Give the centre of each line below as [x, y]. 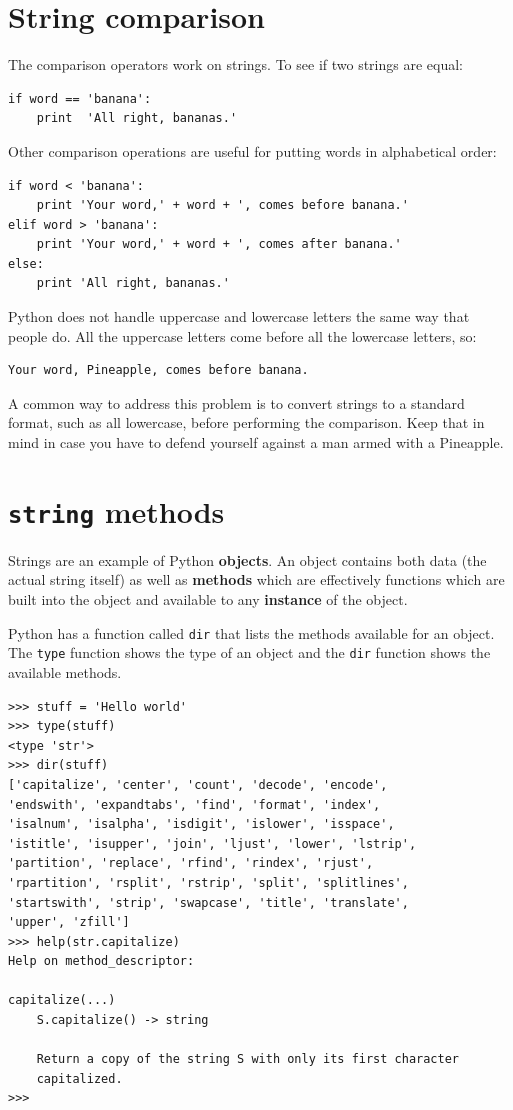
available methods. [65, 671]
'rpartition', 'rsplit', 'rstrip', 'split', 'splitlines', [208, 882]
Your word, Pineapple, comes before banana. [158, 370]
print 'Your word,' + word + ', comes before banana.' [222, 205]
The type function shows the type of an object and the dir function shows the [249, 652]
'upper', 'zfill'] [69, 922]
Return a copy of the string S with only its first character [248, 1059]
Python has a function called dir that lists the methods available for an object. [251, 632]
